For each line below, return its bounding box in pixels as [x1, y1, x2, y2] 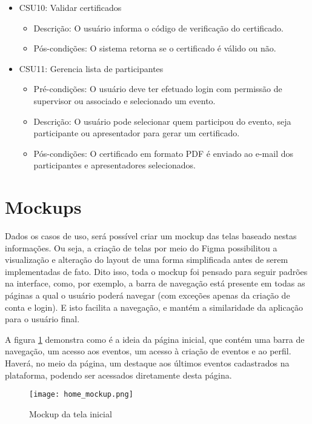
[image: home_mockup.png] [29, 390, 133, 399]
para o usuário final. [5, 313, 80, 325]
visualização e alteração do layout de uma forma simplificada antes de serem [5, 253, 288, 266]
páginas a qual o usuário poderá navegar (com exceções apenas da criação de [5, 289, 290, 302]
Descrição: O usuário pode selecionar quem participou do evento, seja [33, 114, 291, 127]
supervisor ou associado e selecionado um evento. [33, 94, 216, 107]
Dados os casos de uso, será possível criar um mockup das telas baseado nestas [5, 230, 297, 242]
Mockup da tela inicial [29, 407, 112, 420]
